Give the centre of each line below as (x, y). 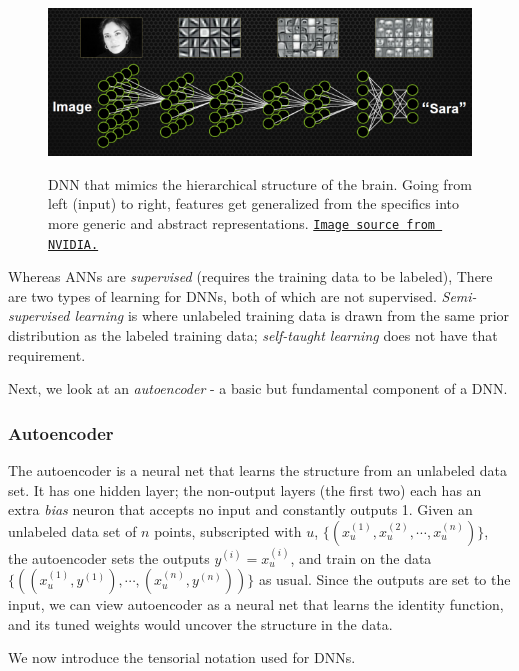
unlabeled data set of (72, 530)
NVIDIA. (73, 244)
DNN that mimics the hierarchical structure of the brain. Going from (260, 183)
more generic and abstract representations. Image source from (241, 222)
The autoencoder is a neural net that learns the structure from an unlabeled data (258, 470)
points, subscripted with (228, 530)
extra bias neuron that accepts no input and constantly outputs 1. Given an (240, 509)
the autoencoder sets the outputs (109, 557)
